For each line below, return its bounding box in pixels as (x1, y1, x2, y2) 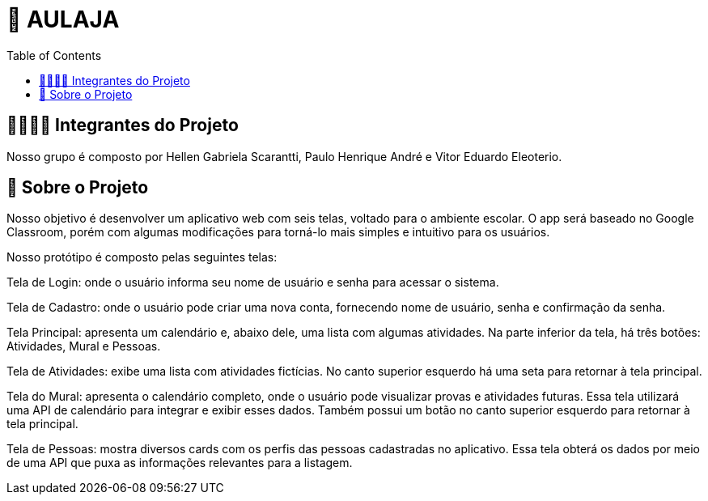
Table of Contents (6, 48, 102, 62)
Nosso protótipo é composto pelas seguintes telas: (6, 250, 278, 265)
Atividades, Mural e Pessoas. (6, 339, 161, 354)
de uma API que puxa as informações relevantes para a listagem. (6, 456, 353, 470)
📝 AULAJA (6, 6, 120, 33)
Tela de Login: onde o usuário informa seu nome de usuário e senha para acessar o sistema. (6, 275, 499, 290)
